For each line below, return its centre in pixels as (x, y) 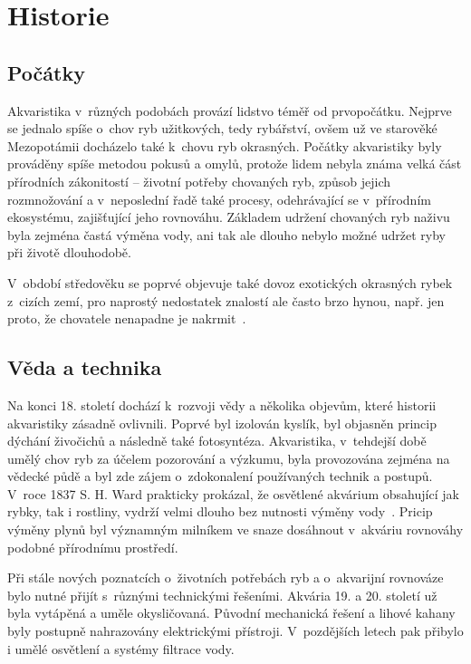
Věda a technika (85, 367)
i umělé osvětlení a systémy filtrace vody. (121, 648)
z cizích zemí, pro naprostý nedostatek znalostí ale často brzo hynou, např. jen (226, 300)
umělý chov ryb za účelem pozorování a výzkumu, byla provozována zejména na (229, 458)
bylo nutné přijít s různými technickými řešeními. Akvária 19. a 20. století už (222, 595)
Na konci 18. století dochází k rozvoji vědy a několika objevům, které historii (222, 404)
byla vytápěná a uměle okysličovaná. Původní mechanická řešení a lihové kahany (231, 613)
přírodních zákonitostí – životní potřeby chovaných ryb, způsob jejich (199, 181)
